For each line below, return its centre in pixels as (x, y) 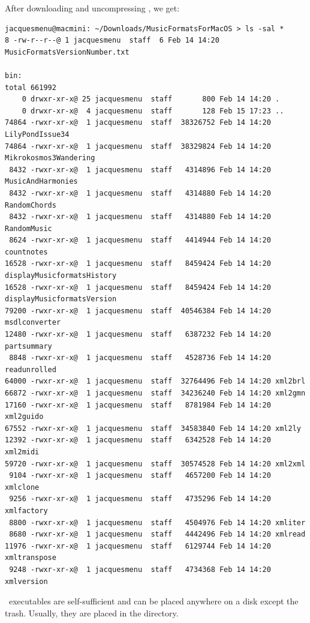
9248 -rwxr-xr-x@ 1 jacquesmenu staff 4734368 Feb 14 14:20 (140, 569)
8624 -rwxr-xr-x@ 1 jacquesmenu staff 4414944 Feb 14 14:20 (140, 240)
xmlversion (26, 581)
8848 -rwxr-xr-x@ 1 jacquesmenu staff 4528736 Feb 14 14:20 (140, 358)
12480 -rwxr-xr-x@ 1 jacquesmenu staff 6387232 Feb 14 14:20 (138, 335)
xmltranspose (31, 558)
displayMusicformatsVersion (61, 299)
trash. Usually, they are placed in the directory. (92, 612)
